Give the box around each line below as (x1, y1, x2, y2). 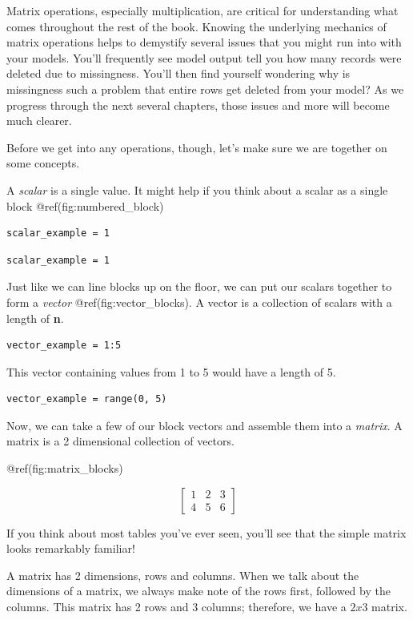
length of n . (6, 309, 64, 326)
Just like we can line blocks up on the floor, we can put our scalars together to (6, 278, 392, 295)
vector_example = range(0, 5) (6, 393, 167, 405)
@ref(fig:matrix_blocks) (6, 460, 123, 477)
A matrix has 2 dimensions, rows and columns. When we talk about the (6, 566, 359, 583)
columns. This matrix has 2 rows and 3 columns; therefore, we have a (6, 598, 347, 615)
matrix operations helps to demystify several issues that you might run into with (6, 34, 402, 50)
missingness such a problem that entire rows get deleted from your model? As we (6, 80, 404, 97)
